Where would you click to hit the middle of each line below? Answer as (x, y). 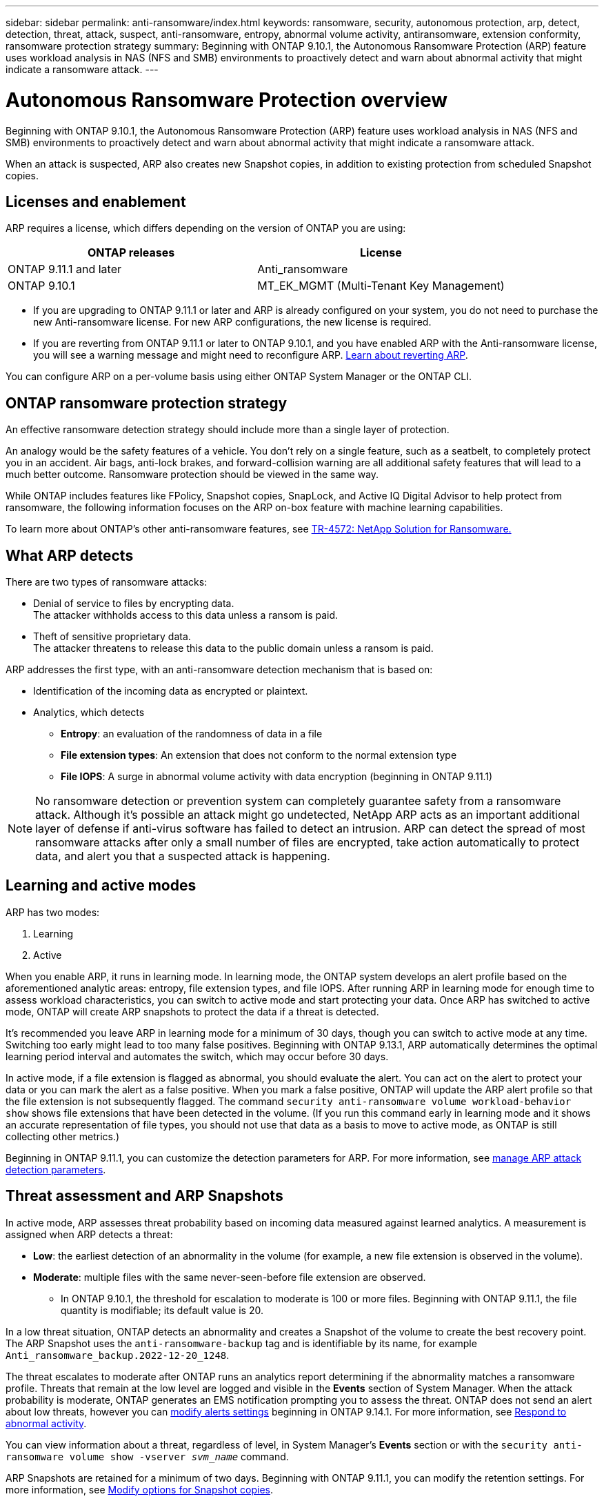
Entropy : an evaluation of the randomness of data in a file (192, 734)
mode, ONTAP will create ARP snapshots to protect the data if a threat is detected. (192, 1011)
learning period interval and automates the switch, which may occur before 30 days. (197, 1056)
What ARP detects (70, 555)
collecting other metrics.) (63, 1136)
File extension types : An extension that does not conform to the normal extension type (259, 755)
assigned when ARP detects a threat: (89, 1234)
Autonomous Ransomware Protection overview (227, 100)
